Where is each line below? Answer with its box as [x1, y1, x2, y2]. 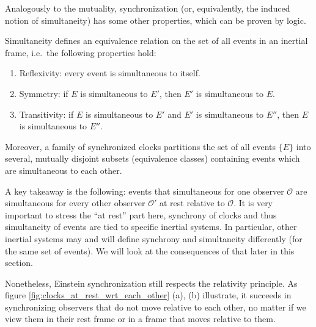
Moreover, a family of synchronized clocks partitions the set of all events [5, 140, 276, 153]
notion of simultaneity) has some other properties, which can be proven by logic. [5, 13, 306, 26]
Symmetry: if [19, 87, 68, 99]
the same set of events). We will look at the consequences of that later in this [5, 244, 295, 257]
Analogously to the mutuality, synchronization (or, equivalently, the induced [5, 2, 290, 14]
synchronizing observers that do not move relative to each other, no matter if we [5, 300, 306, 313]
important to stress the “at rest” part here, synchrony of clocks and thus [5, 208, 277, 221]
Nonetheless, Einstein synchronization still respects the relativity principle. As [5, 276, 298, 289]
